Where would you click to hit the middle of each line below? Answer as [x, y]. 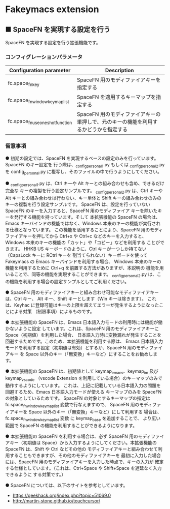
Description [120, 71]
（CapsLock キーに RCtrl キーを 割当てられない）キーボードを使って [76, 255]
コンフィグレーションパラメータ [44, 57]
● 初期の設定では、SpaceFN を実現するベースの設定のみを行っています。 [82, 158]
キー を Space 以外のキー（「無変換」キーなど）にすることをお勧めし [81, 354]
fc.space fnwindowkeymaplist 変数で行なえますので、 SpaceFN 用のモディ [79, 405]
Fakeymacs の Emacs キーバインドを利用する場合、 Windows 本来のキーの [83, 261]
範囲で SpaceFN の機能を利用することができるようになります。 [71, 425]
